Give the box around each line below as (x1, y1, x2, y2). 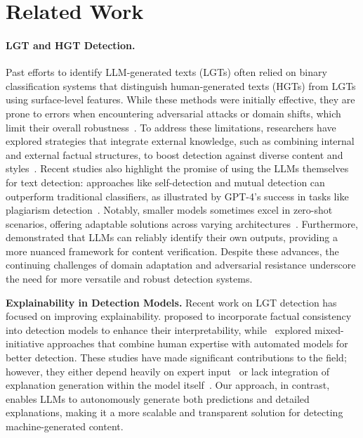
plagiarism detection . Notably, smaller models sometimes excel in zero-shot (6, 202, 333, 217)
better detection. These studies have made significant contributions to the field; (6, 350, 347, 365)
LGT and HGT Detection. (6, 37, 136, 52)
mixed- (315, 322, 344, 337)
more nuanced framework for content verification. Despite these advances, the (6, 243, 339, 258)
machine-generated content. (6, 419, 124, 434)
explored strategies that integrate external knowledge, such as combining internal (6, 134, 355, 148)
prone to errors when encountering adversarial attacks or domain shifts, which (6, 105, 341, 120)
